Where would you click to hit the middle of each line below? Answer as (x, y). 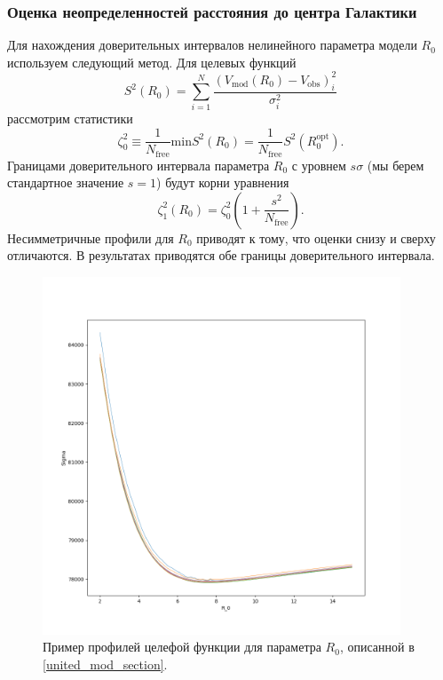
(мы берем (396, 165)
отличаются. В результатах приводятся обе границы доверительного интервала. (221, 255)
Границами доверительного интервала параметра (138, 165)
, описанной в (377, 647)
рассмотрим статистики (70, 119)
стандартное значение (66, 182)
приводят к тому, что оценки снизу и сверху (316, 237)
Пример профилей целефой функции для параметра (182, 647)
